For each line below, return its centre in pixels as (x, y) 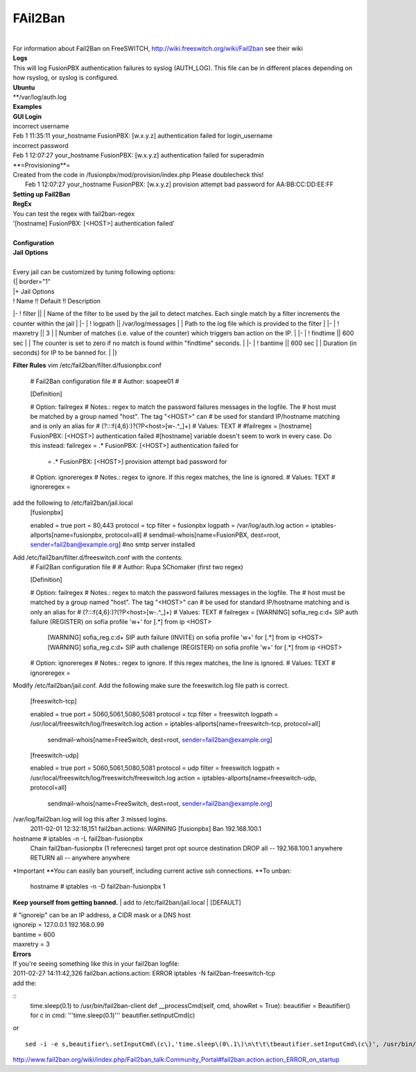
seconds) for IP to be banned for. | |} (65, 353)
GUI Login (27, 116)
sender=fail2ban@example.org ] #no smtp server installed (113, 544)
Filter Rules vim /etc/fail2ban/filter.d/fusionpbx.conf (87, 365)
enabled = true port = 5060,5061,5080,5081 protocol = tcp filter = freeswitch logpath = (154, 714)
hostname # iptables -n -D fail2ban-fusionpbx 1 (98, 887)
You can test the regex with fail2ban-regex (74, 213)
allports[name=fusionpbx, (67, 535)
